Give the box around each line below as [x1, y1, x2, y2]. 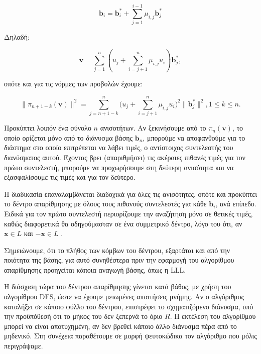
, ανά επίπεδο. [215, 198, 256, 209]
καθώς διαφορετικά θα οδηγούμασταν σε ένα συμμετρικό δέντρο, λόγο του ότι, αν [4, 218, 242, 228]
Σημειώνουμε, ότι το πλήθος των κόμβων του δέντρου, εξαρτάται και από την [4, 245, 230, 255]
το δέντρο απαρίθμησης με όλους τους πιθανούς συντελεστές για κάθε [4, 198, 207, 209]
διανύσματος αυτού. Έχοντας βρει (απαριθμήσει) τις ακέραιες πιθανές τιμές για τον [4, 152, 245, 162]
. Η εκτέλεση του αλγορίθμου [170, 311, 256, 321]
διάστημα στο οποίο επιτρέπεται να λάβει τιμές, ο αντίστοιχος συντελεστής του [4, 142, 233, 153]
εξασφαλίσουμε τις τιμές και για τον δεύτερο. [4, 172, 136, 182]
